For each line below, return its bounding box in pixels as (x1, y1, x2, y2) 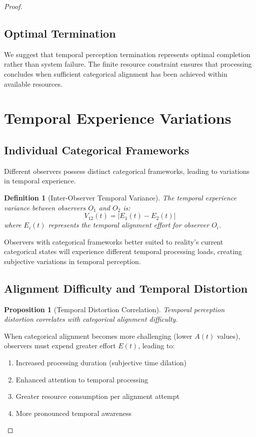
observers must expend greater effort (4, 340, 116, 351)
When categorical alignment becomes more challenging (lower (4, 330, 192, 341)
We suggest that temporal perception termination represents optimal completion (4, 49, 250, 59)
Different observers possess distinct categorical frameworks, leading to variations (4, 165, 250, 176)
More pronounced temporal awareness (15, 407, 132, 418)
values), (216, 330, 240, 341)
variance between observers (4, 202, 86, 212)
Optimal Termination (4, 25, 116, 41)
